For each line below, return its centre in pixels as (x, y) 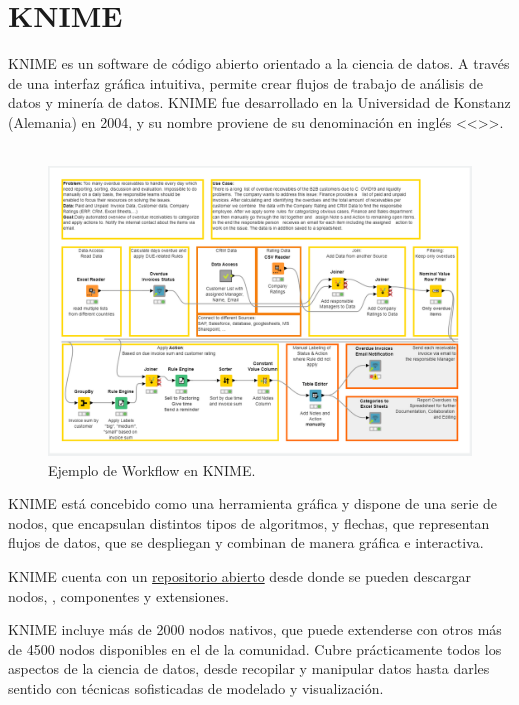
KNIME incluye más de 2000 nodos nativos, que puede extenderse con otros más (255, 629)
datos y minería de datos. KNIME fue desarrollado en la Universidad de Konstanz (259, 102)
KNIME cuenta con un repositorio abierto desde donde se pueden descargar (240, 575)
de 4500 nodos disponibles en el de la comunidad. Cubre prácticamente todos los (255, 648)
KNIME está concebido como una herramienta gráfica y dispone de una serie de (253, 503)
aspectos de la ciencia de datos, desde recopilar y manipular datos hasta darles (249, 668)
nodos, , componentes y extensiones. (118, 595)
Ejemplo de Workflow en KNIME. (152, 469)
